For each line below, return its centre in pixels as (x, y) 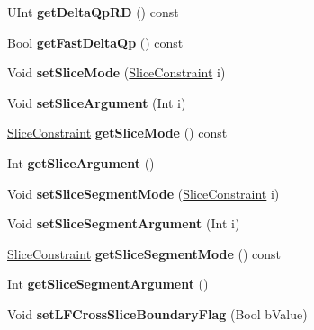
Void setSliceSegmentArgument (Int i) (124, 223)
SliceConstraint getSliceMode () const (117, 133)
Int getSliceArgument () (81, 162)
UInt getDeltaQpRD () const (93, 12)
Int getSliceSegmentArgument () (108, 284)
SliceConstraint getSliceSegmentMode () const (144, 253)
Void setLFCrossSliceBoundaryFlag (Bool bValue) (157, 313)
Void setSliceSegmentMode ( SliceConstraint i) (144, 193)
